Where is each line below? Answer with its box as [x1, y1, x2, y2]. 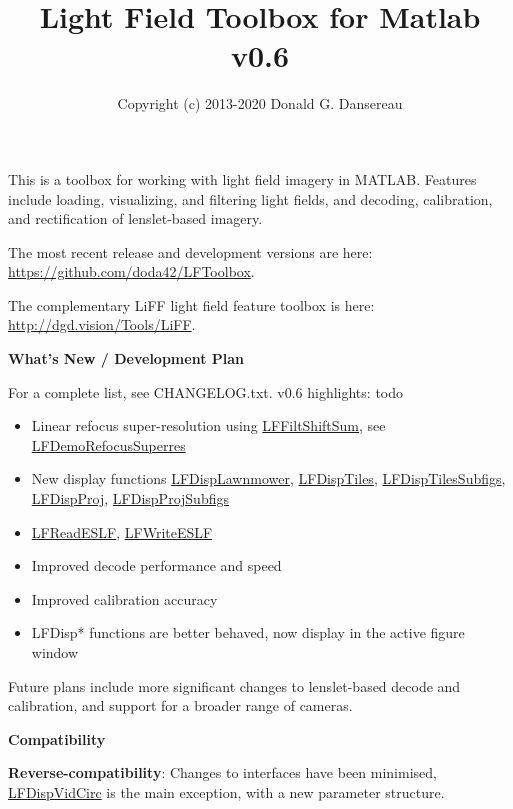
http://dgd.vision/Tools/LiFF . [8, 314, 196, 335]
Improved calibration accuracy [31, 588, 218, 609]
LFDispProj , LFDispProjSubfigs [31, 488, 229, 509]
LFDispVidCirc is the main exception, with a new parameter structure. [8, 781, 445, 802]
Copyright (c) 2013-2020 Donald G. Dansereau [117, 93, 403, 114]
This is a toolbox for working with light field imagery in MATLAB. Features [8, 168, 477, 189]
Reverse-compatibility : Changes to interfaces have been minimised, [8, 762, 437, 783]
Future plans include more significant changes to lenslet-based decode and [8, 675, 461, 696]
